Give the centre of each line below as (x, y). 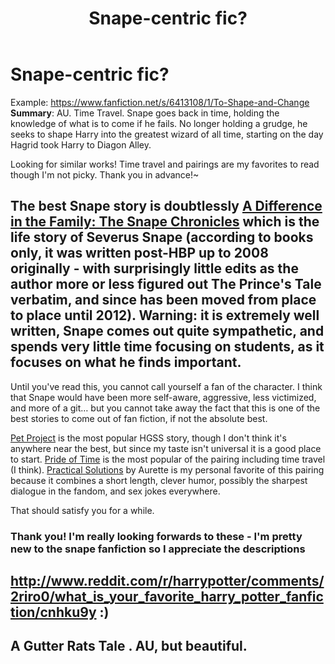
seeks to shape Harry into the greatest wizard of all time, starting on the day (167, 134)
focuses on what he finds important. (126, 362)
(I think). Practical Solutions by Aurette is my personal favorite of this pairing (167, 469)
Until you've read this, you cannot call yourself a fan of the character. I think (166, 386)
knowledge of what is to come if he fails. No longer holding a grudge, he (159, 123)
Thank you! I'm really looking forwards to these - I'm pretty (156, 536)
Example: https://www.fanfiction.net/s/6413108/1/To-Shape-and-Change (160, 102)
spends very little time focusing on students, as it (167, 347)
